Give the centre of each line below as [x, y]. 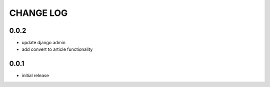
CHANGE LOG [38, 13]
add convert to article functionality [57, 49]
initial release [35, 76]
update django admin [44, 43]
